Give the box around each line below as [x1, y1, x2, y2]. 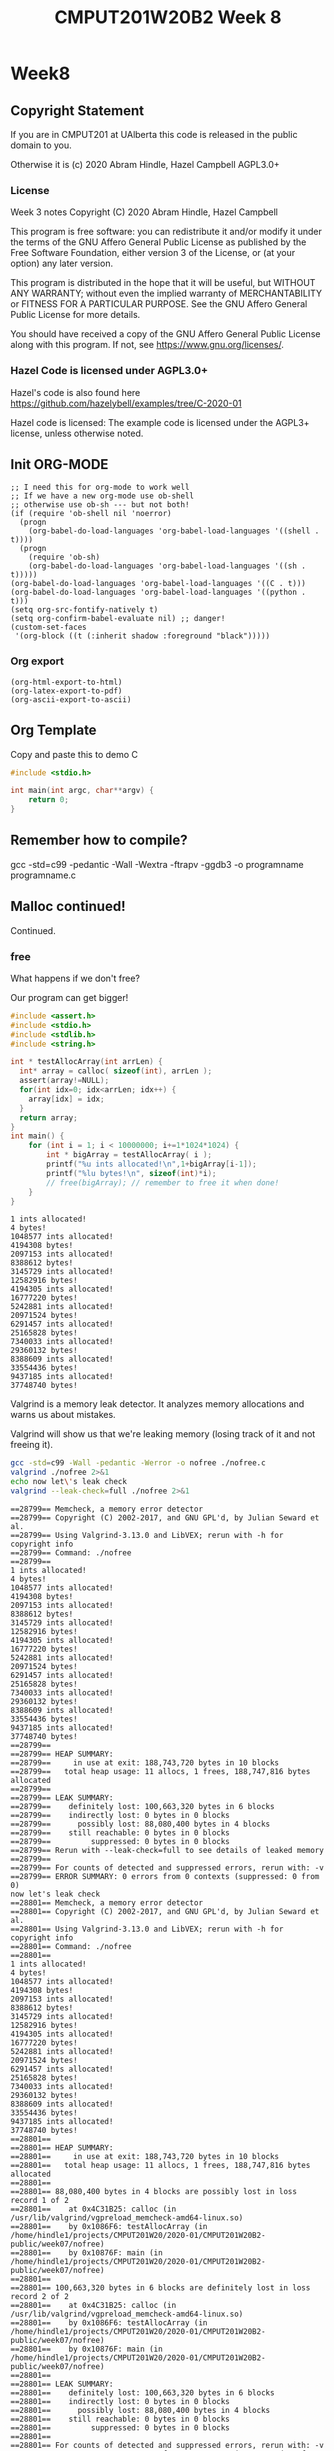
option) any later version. [10, 257, 113, 270]
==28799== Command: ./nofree [10, 1547, 132, 1558]
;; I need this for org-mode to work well [10, 482, 190, 493]
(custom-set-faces [10, 622, 87, 633]
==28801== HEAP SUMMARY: [10, 2142, 114, 2153]
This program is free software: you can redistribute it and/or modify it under [10, 226, 322, 238]
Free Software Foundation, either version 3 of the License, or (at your [10, 247, 296, 259]
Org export [10, 654, 65, 668]
